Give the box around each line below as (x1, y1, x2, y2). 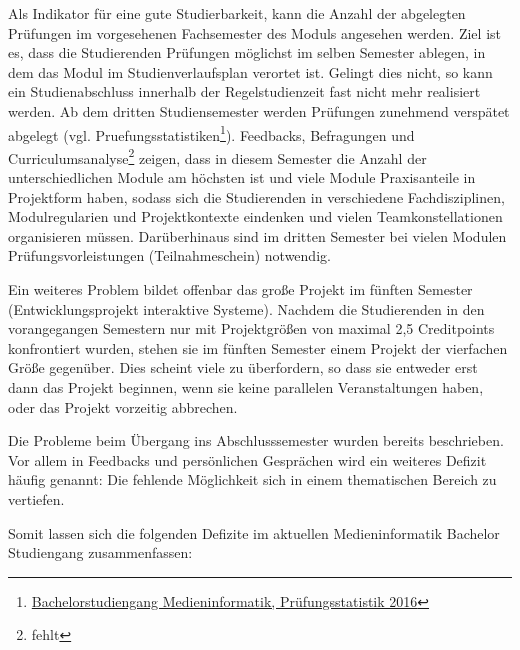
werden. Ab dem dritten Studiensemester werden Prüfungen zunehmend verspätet (8, 100, 510, 121)
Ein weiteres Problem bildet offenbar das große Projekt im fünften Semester (8, 279, 473, 300)
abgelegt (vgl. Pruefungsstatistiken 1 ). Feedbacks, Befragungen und (8, 121, 415, 145)
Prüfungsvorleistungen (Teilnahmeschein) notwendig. (8, 245, 331, 266)
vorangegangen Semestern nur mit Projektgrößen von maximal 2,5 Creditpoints (8, 318, 495, 339)
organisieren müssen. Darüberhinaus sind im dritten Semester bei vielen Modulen (8, 225, 507, 246)
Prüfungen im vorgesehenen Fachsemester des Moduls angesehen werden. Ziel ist (8, 22, 501, 43)
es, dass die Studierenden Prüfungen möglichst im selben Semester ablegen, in (8, 42, 486, 63)
